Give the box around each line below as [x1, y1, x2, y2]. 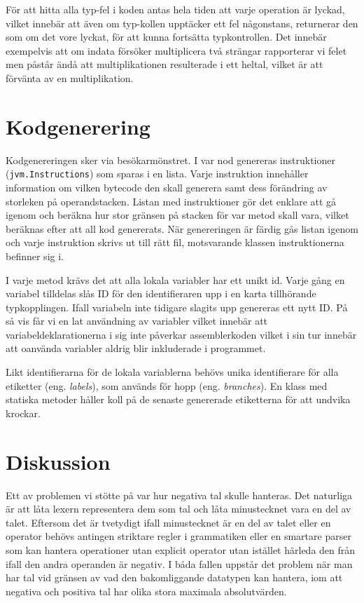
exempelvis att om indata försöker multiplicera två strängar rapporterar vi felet [6, 43, 347, 57]
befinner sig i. [6, 248, 64, 263]
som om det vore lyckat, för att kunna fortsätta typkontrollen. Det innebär [6, 29, 327, 44]
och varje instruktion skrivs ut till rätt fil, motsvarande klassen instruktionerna [6, 235, 344, 250]
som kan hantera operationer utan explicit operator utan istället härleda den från [6, 542, 356, 557]
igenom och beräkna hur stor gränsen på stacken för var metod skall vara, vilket [6, 208, 349, 222]
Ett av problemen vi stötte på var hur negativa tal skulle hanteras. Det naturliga [6, 487, 353, 502]
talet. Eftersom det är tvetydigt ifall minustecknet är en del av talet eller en [6, 515, 331, 529]
